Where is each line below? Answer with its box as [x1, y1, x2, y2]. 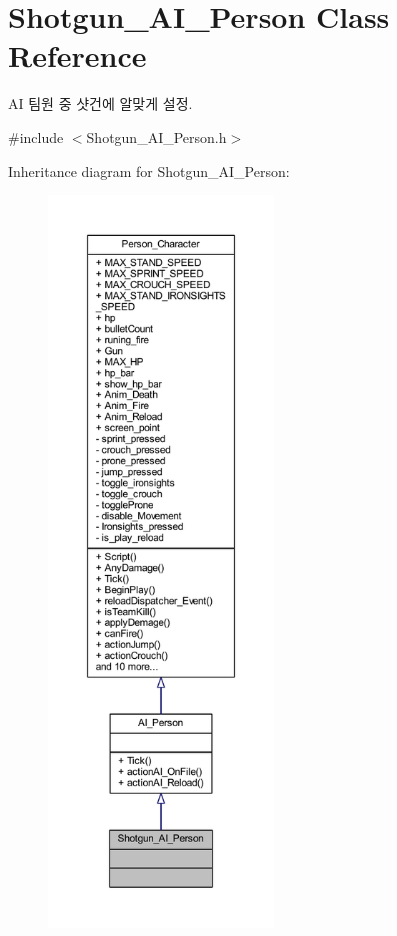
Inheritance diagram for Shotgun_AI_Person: [8, 160, 290, 181]
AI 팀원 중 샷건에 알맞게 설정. [8, 93, 193, 114]
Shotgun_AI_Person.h [86, 126, 227, 147]
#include [8, 126, 64, 147]
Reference [8, 35, 147, 76]
